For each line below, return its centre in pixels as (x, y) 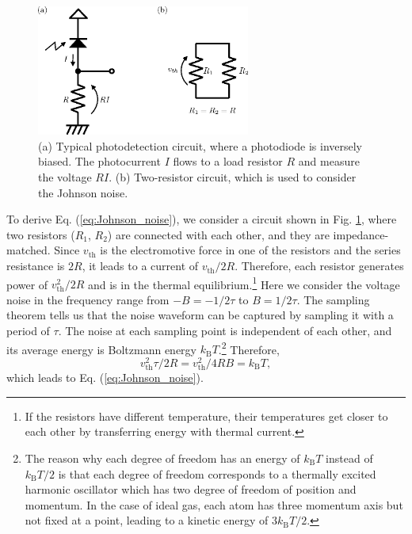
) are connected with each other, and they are (218, 234)
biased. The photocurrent (99, 161)
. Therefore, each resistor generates (319, 266)
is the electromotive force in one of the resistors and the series (250, 250)
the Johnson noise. (83, 192)
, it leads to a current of (140, 266)
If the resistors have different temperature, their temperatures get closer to (206, 416)
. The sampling (333, 299)
